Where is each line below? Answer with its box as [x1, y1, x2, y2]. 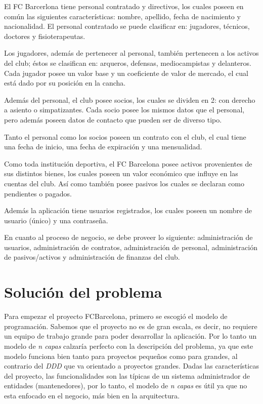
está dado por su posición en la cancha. [4, 77, 126, 88]
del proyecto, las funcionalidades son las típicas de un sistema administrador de [4, 370, 250, 381]
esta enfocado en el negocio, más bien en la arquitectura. [4, 390, 180, 400]
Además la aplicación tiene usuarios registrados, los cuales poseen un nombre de [4, 205, 252, 216]
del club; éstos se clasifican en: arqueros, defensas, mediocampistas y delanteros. [4, 57, 251, 68]
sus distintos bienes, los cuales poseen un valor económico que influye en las [4, 168, 238, 179]
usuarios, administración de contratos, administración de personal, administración [4, 241, 257, 252]
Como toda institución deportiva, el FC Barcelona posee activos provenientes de [4, 158, 252, 169]
